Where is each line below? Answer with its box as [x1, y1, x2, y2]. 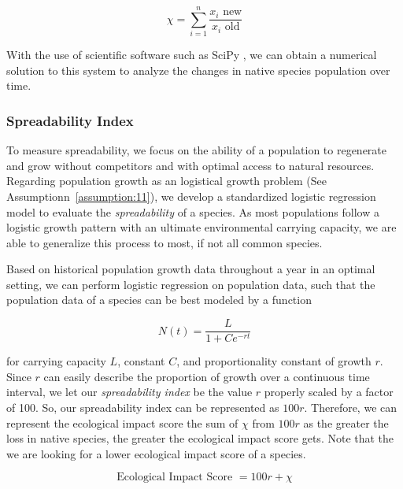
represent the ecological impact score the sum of [6, 414, 238, 431]
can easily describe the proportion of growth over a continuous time [43, 368, 370, 384]
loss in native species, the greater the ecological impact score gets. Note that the [6, 430, 394, 446]
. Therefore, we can [304, 398, 397, 415]
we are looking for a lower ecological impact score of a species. [6, 445, 306, 461]
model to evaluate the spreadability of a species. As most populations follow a [6, 203, 379, 220]
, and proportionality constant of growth [176, 353, 372, 369]
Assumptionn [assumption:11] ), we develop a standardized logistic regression [6, 187, 376, 204]
